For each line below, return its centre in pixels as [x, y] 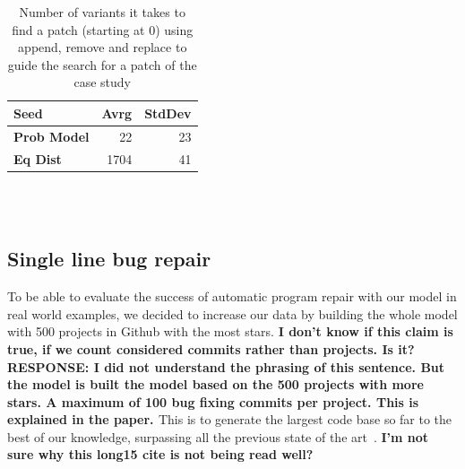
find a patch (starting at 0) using [103, 29]
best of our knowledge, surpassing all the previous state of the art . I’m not [218, 436]
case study [103, 82]
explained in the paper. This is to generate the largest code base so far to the [230, 419]
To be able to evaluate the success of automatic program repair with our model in [232, 296]
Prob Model [52, 136]
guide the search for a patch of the [102, 64]
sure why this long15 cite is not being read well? [160, 454]
